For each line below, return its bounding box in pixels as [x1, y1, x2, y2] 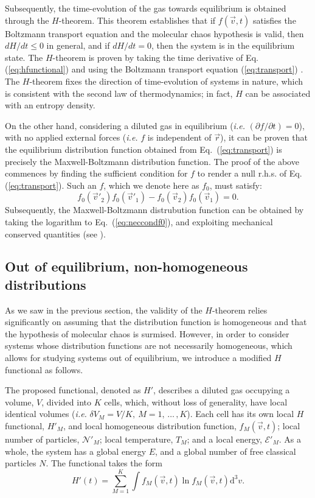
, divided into [41, 395, 91, 408]
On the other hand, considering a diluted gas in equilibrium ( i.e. [5, 119, 245, 132]
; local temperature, [99, 433, 173, 446]
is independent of [147, 131, 212, 144]
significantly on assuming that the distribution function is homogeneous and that [5, 315, 307, 328]
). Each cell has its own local [187, 407, 294, 420]
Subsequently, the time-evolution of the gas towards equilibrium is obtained [5, 2, 286, 14]
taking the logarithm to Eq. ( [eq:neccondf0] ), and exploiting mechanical [5, 215, 273, 228]
